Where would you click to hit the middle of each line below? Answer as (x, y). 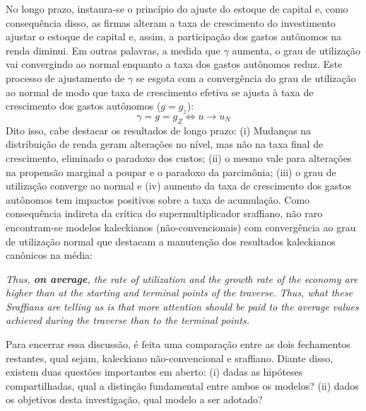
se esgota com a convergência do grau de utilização (246, 77)
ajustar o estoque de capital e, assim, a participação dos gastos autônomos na (174, 36)
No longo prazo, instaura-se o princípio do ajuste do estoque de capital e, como (177, 8)
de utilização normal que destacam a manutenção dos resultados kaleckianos (171, 241)
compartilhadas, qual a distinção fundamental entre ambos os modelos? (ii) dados (182, 385)
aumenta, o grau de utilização (296, 50)
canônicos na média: (49, 255)
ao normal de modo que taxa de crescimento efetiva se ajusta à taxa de (160, 92)
